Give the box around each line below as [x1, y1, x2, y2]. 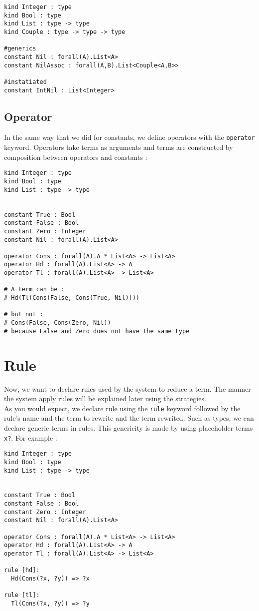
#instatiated [4, 78, 47, 85]
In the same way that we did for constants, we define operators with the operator [4, 132, 255, 142]
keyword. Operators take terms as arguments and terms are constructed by [4, 142, 233, 152]
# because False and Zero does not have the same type [4, 327, 190, 335]
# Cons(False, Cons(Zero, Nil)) [4, 319, 111, 327]
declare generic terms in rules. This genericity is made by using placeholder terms [4, 422, 253, 433]
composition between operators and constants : [4, 151, 147, 162]
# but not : [4, 311, 43, 318]
